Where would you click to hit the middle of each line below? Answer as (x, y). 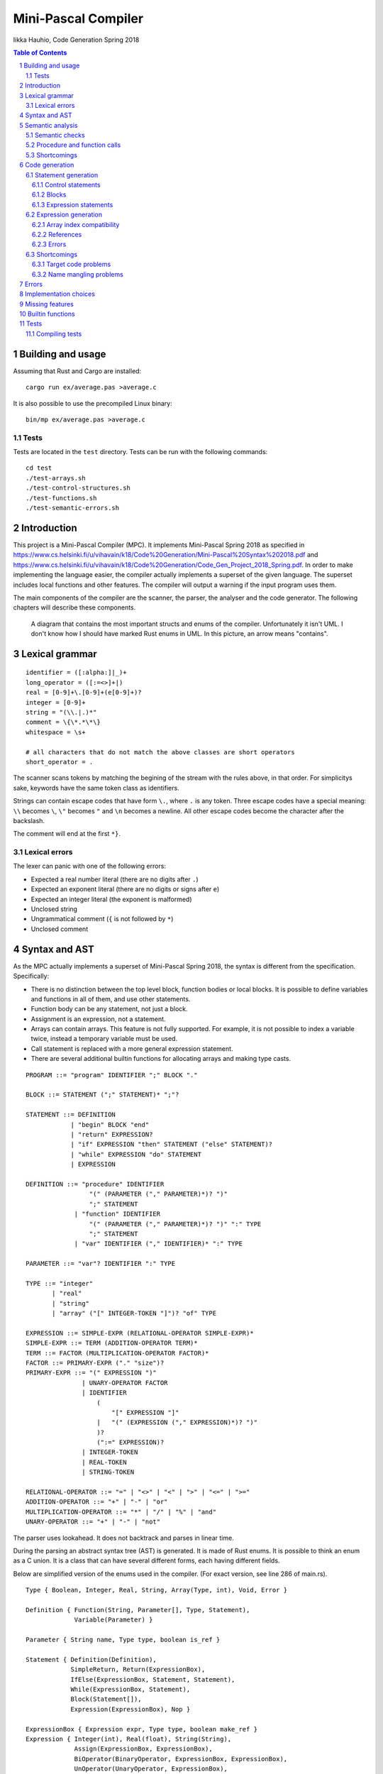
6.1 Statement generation (62, 175)
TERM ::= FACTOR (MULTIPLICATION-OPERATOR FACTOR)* (117, 1353)
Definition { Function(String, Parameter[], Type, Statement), (138, 1610)
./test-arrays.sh (56, 478)
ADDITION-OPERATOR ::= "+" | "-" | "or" (97, 1502)
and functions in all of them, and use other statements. (111, 999)
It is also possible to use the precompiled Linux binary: (93, 403)
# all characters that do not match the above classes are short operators (160, 752)
